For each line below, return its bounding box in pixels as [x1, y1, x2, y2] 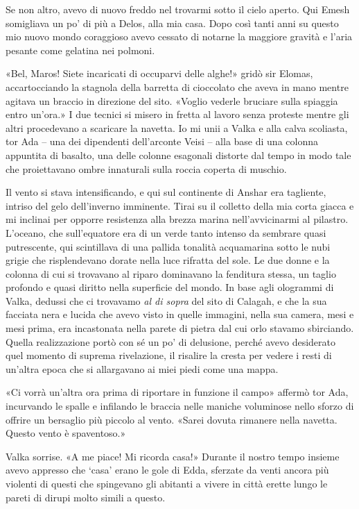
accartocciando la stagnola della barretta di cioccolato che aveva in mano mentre [6, 79, 349, 94]
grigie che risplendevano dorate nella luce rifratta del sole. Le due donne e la [6, 253, 330, 267]
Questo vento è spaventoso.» [6, 426, 126, 440]
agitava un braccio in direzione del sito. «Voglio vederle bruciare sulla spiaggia [6, 93, 338, 108]
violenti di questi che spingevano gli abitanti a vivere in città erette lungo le [6, 476, 328, 490]
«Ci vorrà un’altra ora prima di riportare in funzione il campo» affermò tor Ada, [6, 385, 349, 399]
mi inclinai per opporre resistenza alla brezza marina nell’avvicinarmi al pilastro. [6, 212, 349, 226]
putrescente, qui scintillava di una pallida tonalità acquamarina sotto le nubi [6, 239, 331, 253]
